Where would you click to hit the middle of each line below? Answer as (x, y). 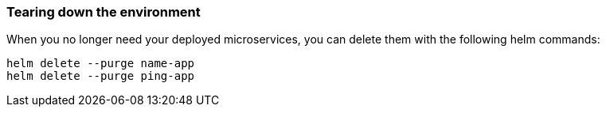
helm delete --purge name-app (101, 64)
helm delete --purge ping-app (101, 76)
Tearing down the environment (104, 12)
